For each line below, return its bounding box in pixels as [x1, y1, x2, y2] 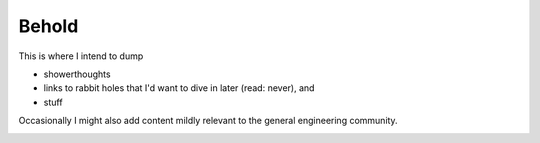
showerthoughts [43, 68, 111, 80]
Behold [18, 15, 79, 37]
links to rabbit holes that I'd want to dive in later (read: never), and [43, 82, 315, 94]
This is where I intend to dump [18, 50, 144, 62]
